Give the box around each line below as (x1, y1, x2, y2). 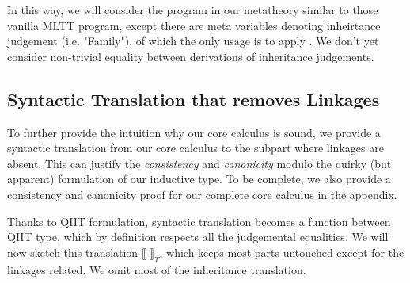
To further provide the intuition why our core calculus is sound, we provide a (7, 124, 381, 140)
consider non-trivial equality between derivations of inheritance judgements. (7, 48, 374, 64)
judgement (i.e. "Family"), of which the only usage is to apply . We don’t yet (7, 33, 379, 49)
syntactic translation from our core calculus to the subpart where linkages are (7, 140, 384, 156)
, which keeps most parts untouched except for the (159, 243, 404, 260)
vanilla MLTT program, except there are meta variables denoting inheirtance (7, 17, 381, 33)
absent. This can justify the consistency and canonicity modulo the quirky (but (7, 155, 392, 171)
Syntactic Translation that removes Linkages (7, 86, 380, 111)
